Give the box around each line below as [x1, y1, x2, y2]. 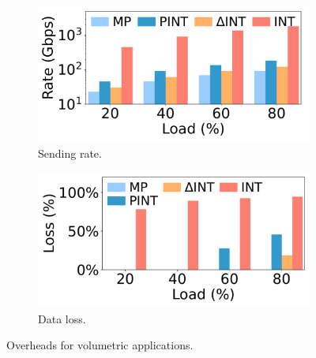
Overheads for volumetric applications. [6, 337, 194, 353]
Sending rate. [38, 144, 102, 161]
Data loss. [38, 310, 86, 326]
